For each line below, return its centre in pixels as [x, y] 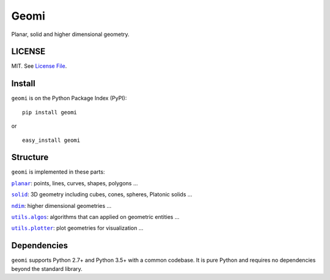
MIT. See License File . [39, 66]
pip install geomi [50, 112]
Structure [30, 157]
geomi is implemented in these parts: [58, 172]
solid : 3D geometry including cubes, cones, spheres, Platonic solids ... [102, 194]
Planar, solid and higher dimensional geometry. [70, 34]
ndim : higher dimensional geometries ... [61, 205]
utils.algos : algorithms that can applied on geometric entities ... [95, 217]
